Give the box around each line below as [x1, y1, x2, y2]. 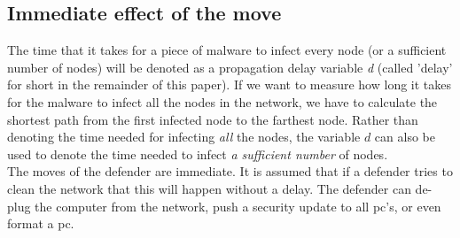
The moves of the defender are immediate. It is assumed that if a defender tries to [7, 162, 453, 180]
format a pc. [7, 214, 74, 233]
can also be [374, 127, 435, 146]
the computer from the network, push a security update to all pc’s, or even [35, 196, 441, 215]
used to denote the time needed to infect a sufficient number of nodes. [7, 144, 388, 163]
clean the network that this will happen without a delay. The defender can [7, 179, 411, 197]
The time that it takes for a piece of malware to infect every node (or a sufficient [7, 41, 447, 59]
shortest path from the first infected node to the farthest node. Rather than [7, 110, 418, 128]
